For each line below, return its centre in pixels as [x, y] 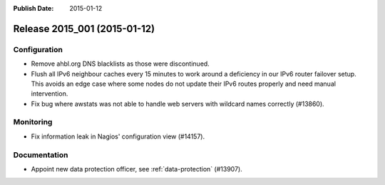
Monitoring [33, 122]
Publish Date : [34, 8]
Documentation [41, 155]
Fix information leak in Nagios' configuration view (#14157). [118, 136]
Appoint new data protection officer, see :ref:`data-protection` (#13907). [137, 169]
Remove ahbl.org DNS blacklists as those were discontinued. [120, 64]
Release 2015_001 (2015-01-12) [84, 29]
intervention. [50, 94]
